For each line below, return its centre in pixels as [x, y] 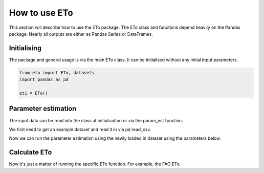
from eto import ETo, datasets [57, 73]
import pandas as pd [44, 80]
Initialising [25, 48]
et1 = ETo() [34, 93]
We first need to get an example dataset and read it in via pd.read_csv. [80, 129]
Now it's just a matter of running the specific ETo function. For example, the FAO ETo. [95, 164]
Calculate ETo [31, 152]
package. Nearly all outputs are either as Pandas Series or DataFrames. [81, 34]
